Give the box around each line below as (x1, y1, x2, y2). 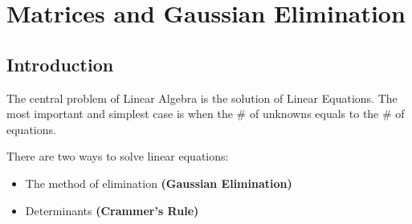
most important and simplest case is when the (6, 105, 233, 122)
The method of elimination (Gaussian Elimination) (25, 174, 292, 191)
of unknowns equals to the (249, 105, 379, 122)
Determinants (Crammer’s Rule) (25, 202, 199, 218)
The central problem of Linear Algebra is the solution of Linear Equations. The (6, 89, 398, 106)
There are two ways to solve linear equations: (6, 148, 229, 165)
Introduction (6, 51, 114, 76)
